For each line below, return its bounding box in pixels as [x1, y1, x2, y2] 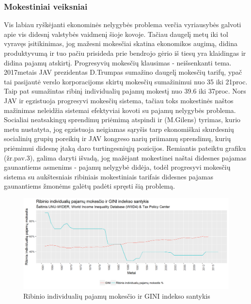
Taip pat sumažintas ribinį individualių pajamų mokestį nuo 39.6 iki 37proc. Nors [4, 86, 246, 96]
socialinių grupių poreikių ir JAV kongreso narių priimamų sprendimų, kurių [4, 133, 231, 144]
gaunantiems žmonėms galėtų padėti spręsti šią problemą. [4, 181, 175, 191]
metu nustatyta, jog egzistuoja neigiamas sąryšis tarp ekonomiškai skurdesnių [4, 124, 234, 134]
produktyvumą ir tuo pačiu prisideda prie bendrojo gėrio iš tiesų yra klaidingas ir [4, 48, 246, 58]
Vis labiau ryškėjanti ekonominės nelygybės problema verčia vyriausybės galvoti [4, 19, 241, 30]
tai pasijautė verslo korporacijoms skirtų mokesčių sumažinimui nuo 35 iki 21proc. [4, 76, 248, 86]
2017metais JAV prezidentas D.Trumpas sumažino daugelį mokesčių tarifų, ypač [4, 67, 242, 77]
